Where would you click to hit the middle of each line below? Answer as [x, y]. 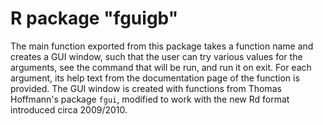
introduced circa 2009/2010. [69, 109]
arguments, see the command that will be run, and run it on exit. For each [161, 67]
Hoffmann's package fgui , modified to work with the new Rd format [150, 99]
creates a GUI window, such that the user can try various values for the [156, 56]
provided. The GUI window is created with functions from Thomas [146, 88]
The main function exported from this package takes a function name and [162, 46]
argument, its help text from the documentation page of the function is [155, 78]
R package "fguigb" [94, 18]
